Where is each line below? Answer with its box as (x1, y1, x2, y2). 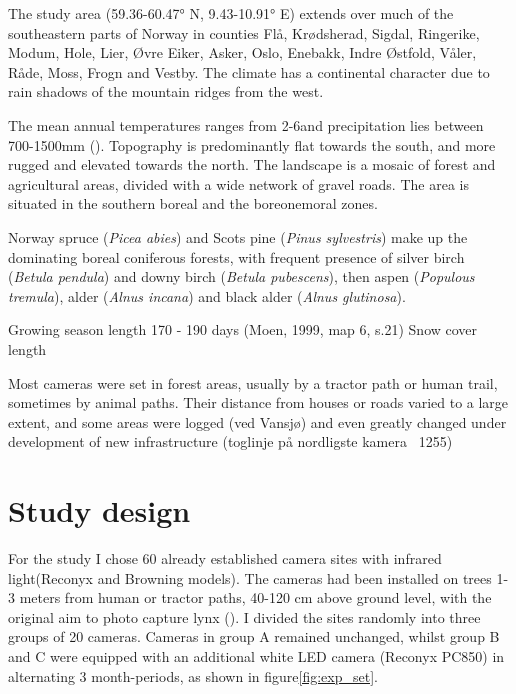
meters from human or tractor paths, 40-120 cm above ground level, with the (19, 587, 492, 608)
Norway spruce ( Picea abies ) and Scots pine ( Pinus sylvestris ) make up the (8, 226, 468, 247)
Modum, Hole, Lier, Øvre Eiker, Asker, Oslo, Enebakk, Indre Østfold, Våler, (8, 42, 477, 63)
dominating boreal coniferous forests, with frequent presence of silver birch (8, 246, 465, 267)
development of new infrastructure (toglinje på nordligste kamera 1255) (8, 431, 453, 452)
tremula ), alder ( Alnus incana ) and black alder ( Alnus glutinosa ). (8, 285, 406, 306)
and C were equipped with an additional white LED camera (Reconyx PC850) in (8, 645, 505, 666)
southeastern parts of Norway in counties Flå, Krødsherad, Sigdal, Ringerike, (8, 22, 480, 43)
